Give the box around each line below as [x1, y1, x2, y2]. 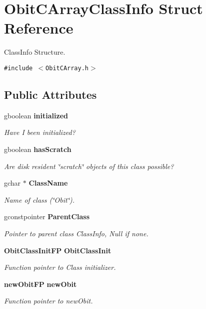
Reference [4, 18, 73, 38]
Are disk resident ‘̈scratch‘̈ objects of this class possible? [4, 161, 174, 171]
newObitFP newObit [4, 278, 77, 289]
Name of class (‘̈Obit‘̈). [4, 194, 75, 205]
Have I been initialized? [4, 127, 75, 137]
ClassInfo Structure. [4, 47, 65, 57]
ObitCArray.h [45, 64, 88, 72]
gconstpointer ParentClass [4, 211, 90, 222]
